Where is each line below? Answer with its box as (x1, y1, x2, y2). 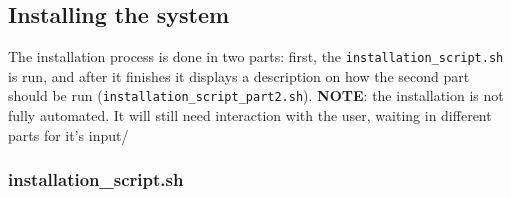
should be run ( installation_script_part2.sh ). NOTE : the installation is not (8, 85, 504, 106)
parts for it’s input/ (8, 124, 129, 145)
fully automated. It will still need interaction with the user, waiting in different (8, 105, 492, 126)
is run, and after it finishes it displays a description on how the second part (8, 65, 470, 86)
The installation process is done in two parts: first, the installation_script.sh (8, 46, 504, 67)
